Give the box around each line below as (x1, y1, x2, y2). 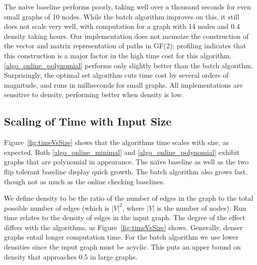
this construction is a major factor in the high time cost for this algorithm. (4, 50, 232, 60)
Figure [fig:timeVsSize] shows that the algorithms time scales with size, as (4, 137, 229, 147)
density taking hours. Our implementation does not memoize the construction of (4, 30, 249, 41)
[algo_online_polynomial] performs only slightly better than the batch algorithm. (4, 60, 253, 70)
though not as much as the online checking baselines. (4, 176, 165, 186)
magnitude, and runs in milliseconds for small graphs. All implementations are (4, 79, 243, 90)
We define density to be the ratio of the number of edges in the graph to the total (4, 193, 254, 203)
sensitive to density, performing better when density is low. (4, 89, 184, 100)
